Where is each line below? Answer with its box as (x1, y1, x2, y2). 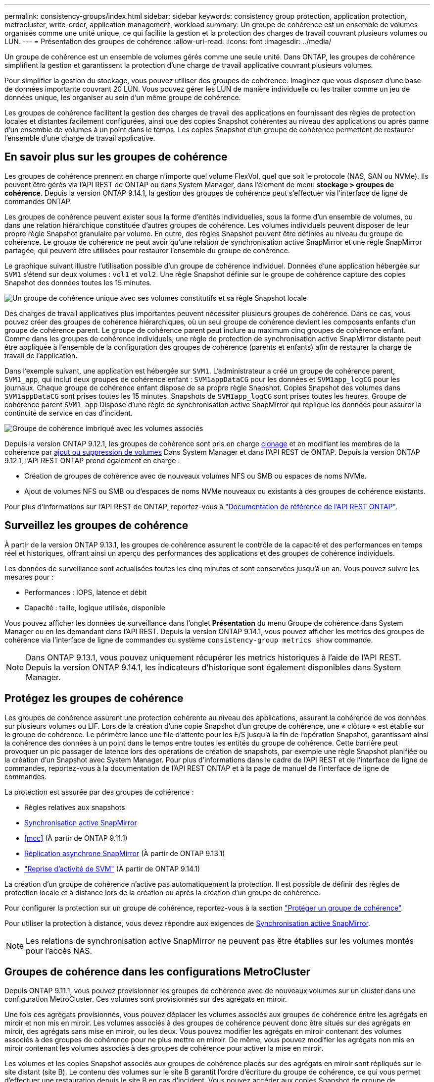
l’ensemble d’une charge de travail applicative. (4, 134, 155, 142)
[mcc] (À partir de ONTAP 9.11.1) (24, 833, 128, 842)
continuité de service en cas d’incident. (4, 408, 133, 417)
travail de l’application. (4, 351, 78, 360)
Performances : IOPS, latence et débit (24, 588, 147, 596)
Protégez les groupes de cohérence (4, 692, 184, 705)
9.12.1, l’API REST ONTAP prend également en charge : (4, 456, 180, 465)
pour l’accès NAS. (26, 945, 93, 956)
